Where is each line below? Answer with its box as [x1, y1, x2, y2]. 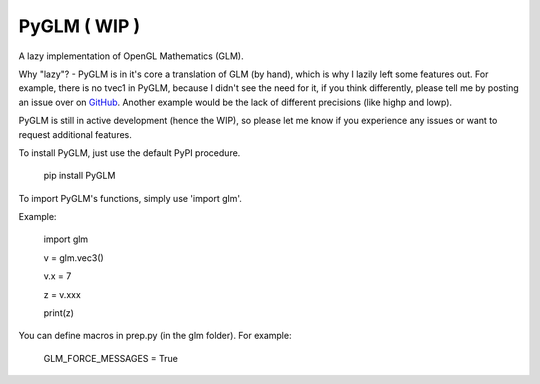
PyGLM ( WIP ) [18, 15, 140, 37]
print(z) [43, 307, 75, 319]
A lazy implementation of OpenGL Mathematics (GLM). [18, 50, 244, 62]
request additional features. [18, 128, 132, 140]
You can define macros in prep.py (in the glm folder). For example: [18, 330, 292, 342]
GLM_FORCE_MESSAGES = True [43, 352, 179, 364]
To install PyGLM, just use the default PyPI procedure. [18, 146, 241, 159]
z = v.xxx [43, 288, 82, 300]
